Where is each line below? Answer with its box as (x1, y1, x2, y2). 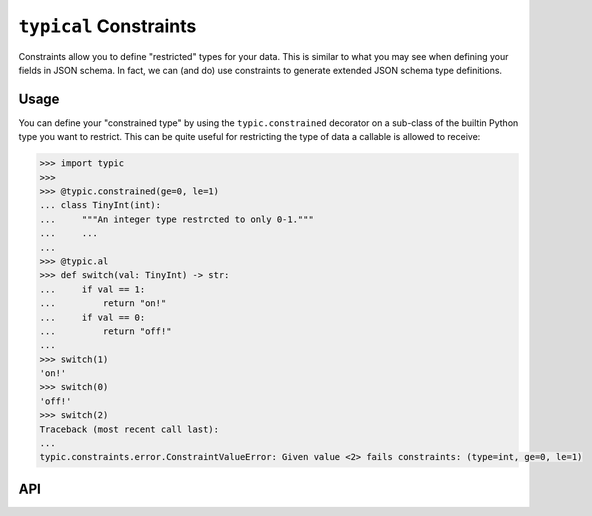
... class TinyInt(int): (39, 200, 162, 211)
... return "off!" (39, 325, 172, 337)
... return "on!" (39, 298, 167, 309)
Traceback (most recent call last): (39, 423, 220, 435)
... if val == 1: (39, 283, 146, 295)
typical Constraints (18, 15, 197, 37)
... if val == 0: (39, 311, 146, 323)
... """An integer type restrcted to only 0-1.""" (39, 213, 314, 225)
